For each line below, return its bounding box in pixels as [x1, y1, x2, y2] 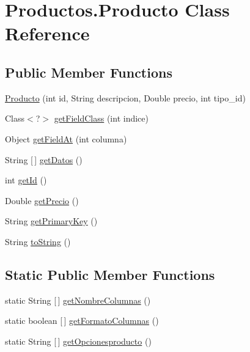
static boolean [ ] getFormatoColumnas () [5, 314, 159, 327]
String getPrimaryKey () [5, 215, 98, 227]
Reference [5, 21, 90, 46]
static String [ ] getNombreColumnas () [5, 293, 151, 306]
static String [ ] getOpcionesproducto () [5, 334, 152, 347]
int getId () [5, 174, 47, 186]
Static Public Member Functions [5, 265, 215, 284]
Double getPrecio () [5, 194, 79, 207]
